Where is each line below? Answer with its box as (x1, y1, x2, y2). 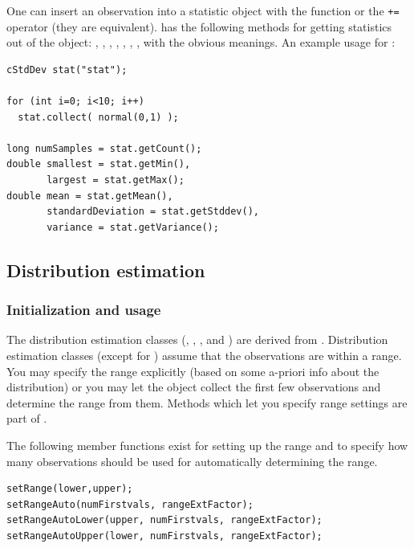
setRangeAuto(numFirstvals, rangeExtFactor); (6, 498, 254, 510)
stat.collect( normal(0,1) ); (18, 111, 179, 123)
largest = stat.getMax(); (47, 174, 185, 186)
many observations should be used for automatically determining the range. (6, 452, 378, 469)
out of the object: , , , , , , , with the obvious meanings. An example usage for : (6, 34, 396, 51)
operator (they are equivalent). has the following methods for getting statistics (6, 18, 392, 35)
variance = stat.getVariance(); (47, 221, 219, 233)
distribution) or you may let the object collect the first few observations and (6, 378, 381, 395)
